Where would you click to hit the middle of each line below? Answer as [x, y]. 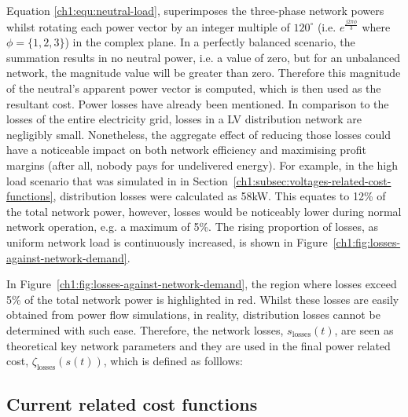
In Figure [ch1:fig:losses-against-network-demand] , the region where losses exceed [202, 284]
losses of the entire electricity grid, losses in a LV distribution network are [184, 119]
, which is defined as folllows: [173, 361]
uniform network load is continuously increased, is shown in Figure [167, 242]
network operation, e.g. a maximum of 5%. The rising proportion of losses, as [193, 227]
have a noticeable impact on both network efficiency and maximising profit [186, 150]
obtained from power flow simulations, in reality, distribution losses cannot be [193, 315]
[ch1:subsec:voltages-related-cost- [312, 180]
